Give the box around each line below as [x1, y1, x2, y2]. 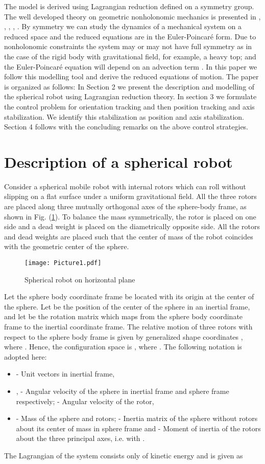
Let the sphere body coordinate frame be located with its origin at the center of [4, 291, 254, 302]
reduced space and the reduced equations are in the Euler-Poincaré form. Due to [4, 31, 256, 41]
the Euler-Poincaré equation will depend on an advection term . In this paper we [4, 61, 257, 72]
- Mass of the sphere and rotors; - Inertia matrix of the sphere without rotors [16, 413, 258, 424]
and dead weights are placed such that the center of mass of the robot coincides [4, 231, 253, 241]
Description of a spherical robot [4, 151, 233, 172]
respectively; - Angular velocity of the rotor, [16, 395, 154, 406]
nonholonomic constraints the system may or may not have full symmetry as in [4, 41, 252, 52]
